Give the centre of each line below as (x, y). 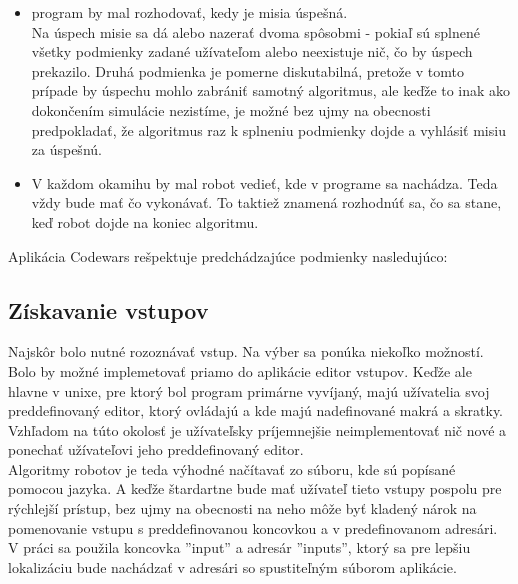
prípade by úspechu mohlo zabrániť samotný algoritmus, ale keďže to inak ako (271, 90)
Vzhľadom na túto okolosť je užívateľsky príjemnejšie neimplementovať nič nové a (257, 429)
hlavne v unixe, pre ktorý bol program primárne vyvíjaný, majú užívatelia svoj (249, 390)
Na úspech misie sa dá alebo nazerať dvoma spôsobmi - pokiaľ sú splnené (255, 31)
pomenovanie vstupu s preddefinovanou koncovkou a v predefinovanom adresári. (253, 527)
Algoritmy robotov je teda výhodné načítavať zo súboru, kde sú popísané (232, 468)
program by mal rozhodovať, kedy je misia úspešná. (189, 12)
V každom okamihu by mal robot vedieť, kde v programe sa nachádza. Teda (264, 182)
